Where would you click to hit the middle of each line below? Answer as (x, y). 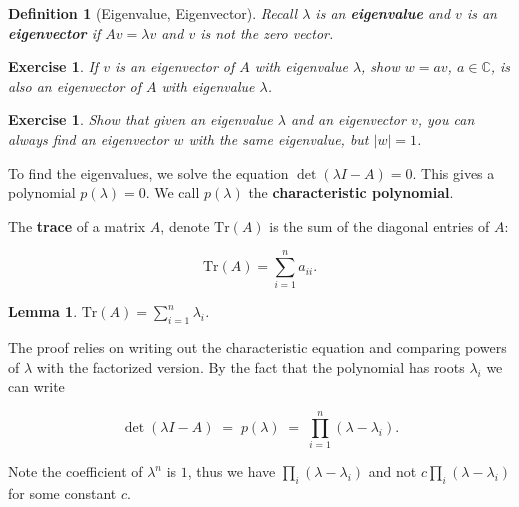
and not (392, 471)
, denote (185, 225)
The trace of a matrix (77, 225)
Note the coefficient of (75, 471)
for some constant (62, 492)
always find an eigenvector (88, 138)
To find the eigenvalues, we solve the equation (148, 172)
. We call (172, 192)
